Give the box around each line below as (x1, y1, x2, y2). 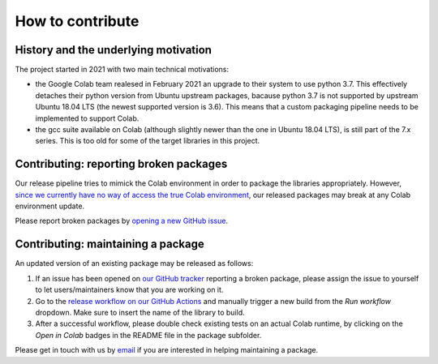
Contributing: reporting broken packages (15, 157, 228, 171)
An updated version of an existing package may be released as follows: (15, 259, 254, 268)
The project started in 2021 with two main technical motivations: (15, 65, 230, 75)
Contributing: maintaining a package (15, 238, 204, 251)
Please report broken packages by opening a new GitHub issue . (15, 216, 229, 226)
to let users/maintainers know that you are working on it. (35, 285, 224, 295)
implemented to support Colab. (35, 113, 140, 123)
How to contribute (15, 12, 140, 30)
